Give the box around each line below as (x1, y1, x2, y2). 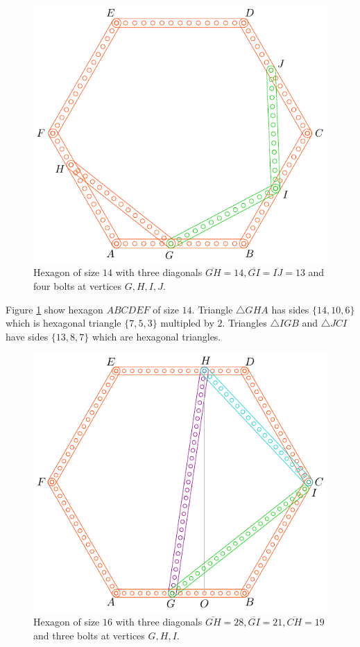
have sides (6, 329, 49, 343)
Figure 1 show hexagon (6, 302, 103, 316)
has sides (271, 302, 309, 316)
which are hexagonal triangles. (92, 329, 221, 343)
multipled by (160, 316, 214, 330)
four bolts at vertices (33, 278, 122, 293)
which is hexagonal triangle (6, 316, 121, 330)
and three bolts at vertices (33, 628, 145, 642)
